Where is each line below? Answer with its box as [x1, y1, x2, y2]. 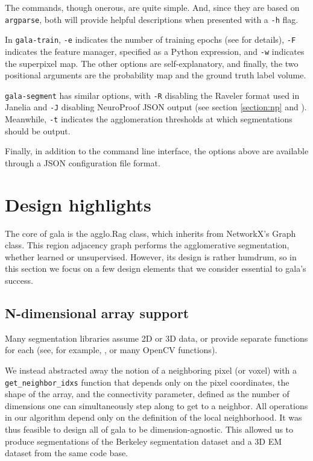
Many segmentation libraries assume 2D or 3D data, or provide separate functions [5, 331, 308, 344]
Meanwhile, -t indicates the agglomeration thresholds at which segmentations [5, 113, 292, 125]
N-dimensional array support [5, 303, 189, 322]
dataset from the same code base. [5, 447, 128, 459]
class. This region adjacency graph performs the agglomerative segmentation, [5, 239, 289, 251]
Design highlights [5, 192, 151, 216]
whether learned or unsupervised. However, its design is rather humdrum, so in [5, 250, 297, 263]
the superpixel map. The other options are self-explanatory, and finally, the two [5, 57, 299, 69]
